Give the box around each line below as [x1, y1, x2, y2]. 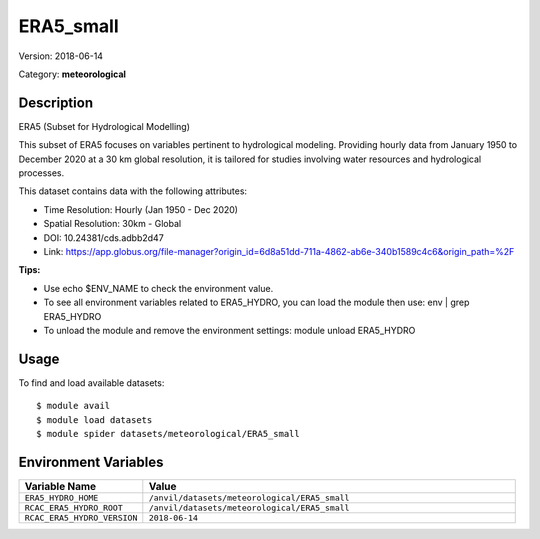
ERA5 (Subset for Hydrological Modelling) [18, 120, 190, 132]
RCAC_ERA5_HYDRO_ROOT [24, 502, 124, 513]
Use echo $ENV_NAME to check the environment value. [43, 282, 274, 294]
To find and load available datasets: [18, 376, 165, 389]
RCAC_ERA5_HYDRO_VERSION [24, 512, 138, 523]
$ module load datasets [36, 414, 153, 425]
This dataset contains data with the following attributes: [18, 185, 248, 197]
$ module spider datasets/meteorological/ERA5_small [36, 428, 300, 439]
